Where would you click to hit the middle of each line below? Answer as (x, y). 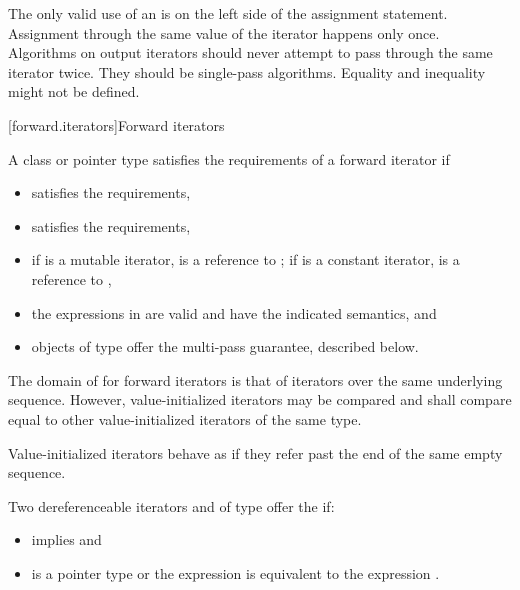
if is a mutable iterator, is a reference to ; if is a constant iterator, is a (245, 259)
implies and (66, 539)
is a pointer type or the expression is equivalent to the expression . (235, 572)
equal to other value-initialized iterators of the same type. (185, 418)
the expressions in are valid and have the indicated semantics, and (234, 312)
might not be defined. (74, 91)
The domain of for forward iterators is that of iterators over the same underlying (255, 379)
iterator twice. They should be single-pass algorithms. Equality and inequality (247, 71)
